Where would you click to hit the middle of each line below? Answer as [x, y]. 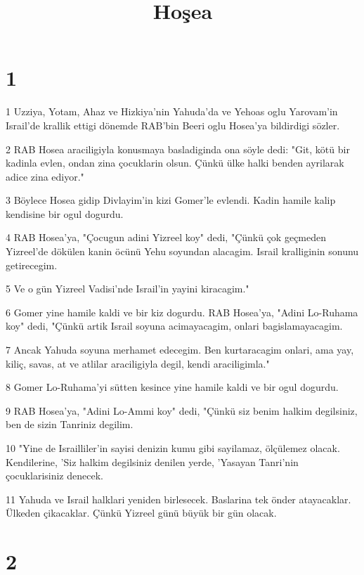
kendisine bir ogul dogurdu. [65, 213]
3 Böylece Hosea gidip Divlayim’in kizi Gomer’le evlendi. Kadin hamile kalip [171, 200]
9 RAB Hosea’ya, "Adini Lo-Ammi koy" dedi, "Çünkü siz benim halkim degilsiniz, [182, 410]
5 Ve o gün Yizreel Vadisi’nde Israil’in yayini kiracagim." [128, 289]
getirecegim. [32, 265]
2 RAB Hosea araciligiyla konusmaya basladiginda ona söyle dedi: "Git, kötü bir [178, 149]
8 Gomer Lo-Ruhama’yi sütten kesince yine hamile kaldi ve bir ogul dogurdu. [172, 387]
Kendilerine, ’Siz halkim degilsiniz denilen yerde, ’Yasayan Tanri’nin [152, 461]
